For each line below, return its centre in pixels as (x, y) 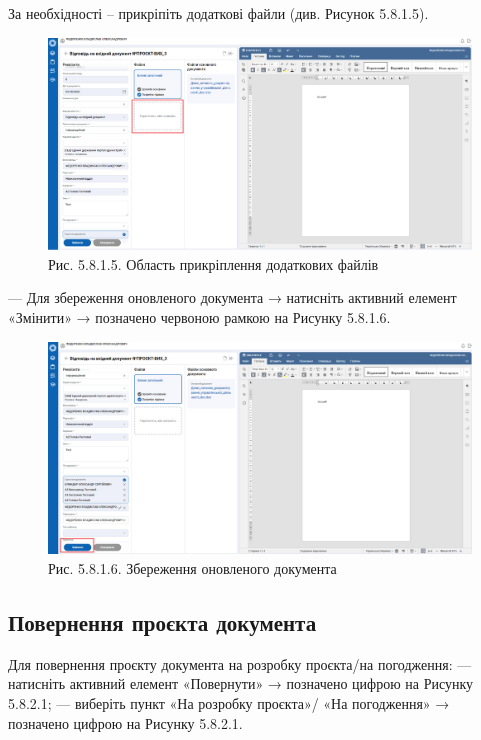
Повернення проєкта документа (162, 621)
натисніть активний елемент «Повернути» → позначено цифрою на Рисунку (241, 683)
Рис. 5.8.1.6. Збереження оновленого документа (192, 568)
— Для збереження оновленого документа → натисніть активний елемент (232, 297)
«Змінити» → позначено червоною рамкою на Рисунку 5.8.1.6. (199, 316)
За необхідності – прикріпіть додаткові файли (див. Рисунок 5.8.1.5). (218, 13)
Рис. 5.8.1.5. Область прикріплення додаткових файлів (213, 263)
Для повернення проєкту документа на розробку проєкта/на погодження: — (240, 663)
